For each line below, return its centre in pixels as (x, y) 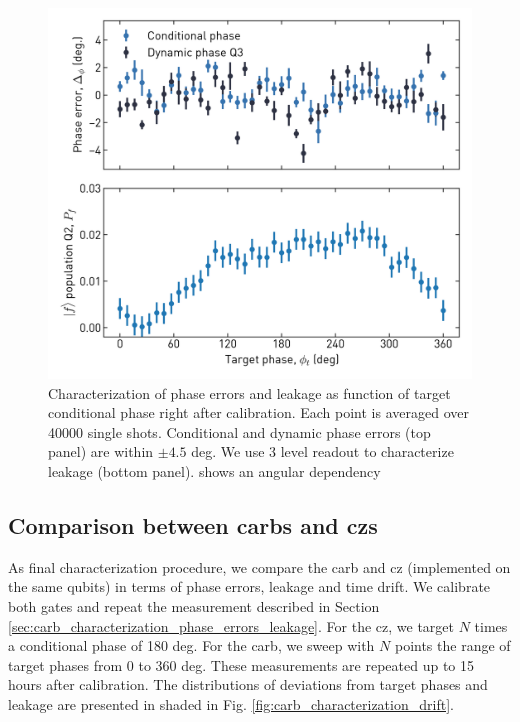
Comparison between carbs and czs (193, 524)
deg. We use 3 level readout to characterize (322, 451)
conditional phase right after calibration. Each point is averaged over (258, 412)
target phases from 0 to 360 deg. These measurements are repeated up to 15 (241, 664)
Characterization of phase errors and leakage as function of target (249, 392)
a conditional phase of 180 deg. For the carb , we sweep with (191, 645)
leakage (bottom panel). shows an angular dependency (214, 470)
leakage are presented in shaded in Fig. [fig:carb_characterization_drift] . (231, 703)
